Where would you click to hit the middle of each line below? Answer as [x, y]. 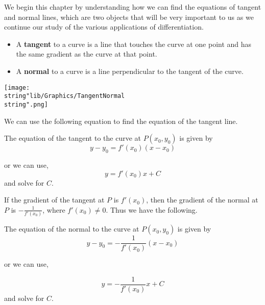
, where [54, 209]
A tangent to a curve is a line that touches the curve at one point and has [134, 44]
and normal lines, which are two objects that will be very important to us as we [129, 17]
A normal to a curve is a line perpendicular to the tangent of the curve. [130, 71]
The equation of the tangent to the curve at [73, 138]
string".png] [26, 104]
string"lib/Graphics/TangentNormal [65, 96]
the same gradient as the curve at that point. [87, 54]
